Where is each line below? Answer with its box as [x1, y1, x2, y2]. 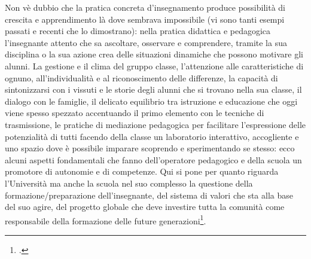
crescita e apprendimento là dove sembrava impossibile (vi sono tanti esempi [5, 13, 285, 25]
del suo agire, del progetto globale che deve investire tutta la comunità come [5, 200, 285, 213]
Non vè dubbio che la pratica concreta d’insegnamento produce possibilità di [5, 1, 285, 13]
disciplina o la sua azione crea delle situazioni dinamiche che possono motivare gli [5, 48, 303, 60]
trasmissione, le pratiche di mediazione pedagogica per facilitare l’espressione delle [5, 118, 306, 130]
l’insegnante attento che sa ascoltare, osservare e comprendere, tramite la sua [5, 36, 287, 48]
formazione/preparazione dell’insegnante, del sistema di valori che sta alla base [5, 188, 293, 201]
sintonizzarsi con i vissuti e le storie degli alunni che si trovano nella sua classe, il [5, 83, 302, 96]
